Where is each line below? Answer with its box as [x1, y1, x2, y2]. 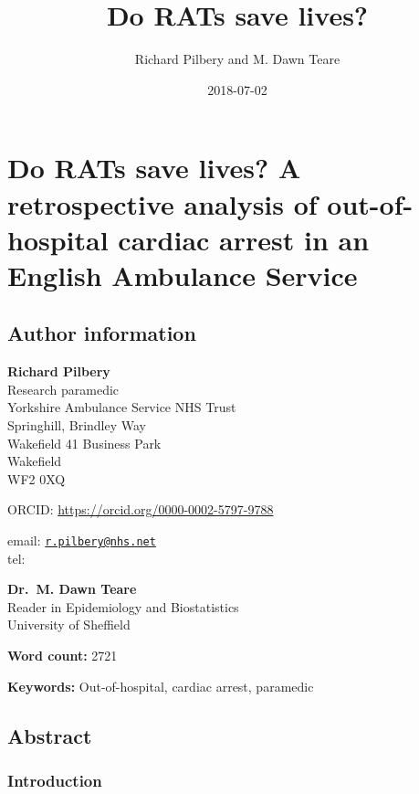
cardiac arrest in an [118, 220, 370, 258]
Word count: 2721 [7, 646, 118, 665]
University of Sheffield [7, 615, 131, 634]
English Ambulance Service [7, 256, 358, 293]
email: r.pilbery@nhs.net [7, 531, 156, 550]
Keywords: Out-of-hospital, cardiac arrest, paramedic [7, 676, 314, 695]
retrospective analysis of [7, 185, 318, 222]
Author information [7, 319, 196, 347]
